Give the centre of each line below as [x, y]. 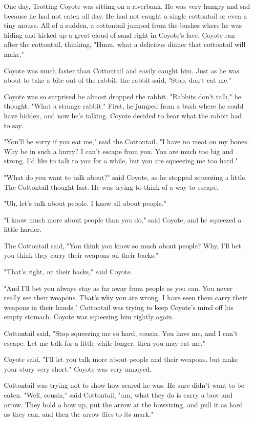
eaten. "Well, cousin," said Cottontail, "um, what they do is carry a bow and [118, 395]
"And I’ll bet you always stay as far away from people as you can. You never [118, 288]
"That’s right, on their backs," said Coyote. [68, 272]
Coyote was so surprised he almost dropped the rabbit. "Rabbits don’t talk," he [123, 96]
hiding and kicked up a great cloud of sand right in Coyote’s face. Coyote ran [119, 34]
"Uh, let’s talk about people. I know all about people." [85, 203]
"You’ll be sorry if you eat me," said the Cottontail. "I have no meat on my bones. [127, 142]
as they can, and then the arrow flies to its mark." [79, 414]
